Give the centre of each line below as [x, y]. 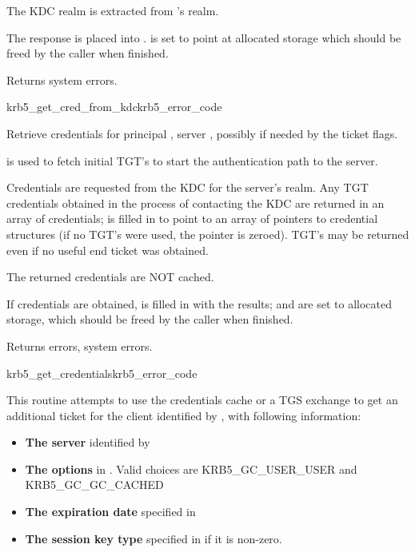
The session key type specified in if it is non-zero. [154, 538]
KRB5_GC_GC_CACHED [94, 484]
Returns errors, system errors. [80, 345]
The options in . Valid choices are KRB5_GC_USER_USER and [191, 469]
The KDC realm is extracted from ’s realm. [113, 10]
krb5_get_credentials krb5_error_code [102, 373]
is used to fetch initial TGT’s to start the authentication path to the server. [192, 160]
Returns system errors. [62, 79]
